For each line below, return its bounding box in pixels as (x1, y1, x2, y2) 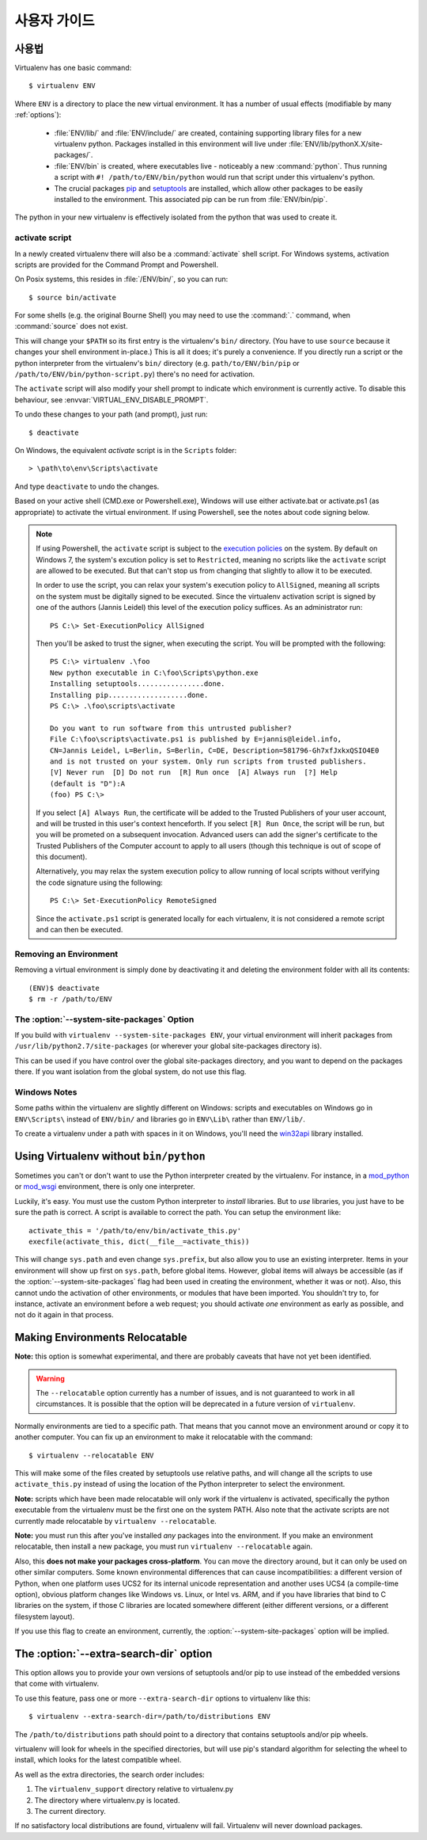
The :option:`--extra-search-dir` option (14, 1647, 213, 1660)
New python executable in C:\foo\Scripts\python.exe (50, 668, 259, 677)
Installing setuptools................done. (50, 680, 225, 688)
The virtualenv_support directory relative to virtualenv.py (34, 1785, 233, 1794)
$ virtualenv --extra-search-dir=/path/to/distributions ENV (28, 1712, 270, 1721)
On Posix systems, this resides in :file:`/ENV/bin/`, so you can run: (14, 274, 229, 284)
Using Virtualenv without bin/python (14, 1149, 206, 1163)
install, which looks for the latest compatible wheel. (14, 1755, 182, 1765)
